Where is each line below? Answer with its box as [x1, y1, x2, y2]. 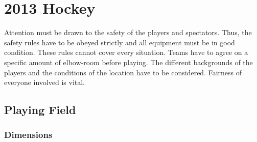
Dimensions [4, 128, 53, 141]
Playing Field [4, 102, 76, 118]
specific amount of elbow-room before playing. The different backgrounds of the [4, 56, 253, 67]
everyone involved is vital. [4, 77, 85, 88]
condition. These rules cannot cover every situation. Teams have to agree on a [4, 47, 248, 58]
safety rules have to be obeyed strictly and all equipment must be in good [4, 37, 235, 47]
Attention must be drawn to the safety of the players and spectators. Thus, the [4, 27, 252, 38]
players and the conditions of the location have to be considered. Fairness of [4, 67, 242, 77]
